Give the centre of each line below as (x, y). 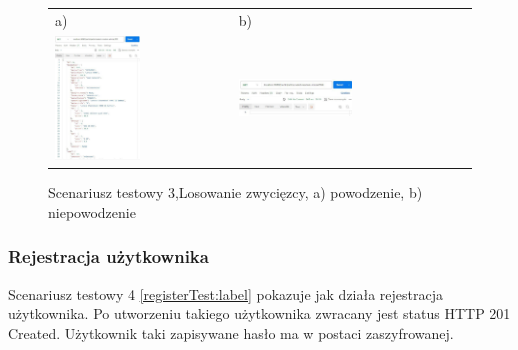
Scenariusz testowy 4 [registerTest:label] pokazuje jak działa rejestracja (226, 293)
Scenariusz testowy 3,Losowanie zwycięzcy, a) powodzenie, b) (235, 192)
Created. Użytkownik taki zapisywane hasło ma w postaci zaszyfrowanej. (231, 332)
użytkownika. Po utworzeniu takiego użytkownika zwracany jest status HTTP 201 (259, 313)
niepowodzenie (92, 211)
